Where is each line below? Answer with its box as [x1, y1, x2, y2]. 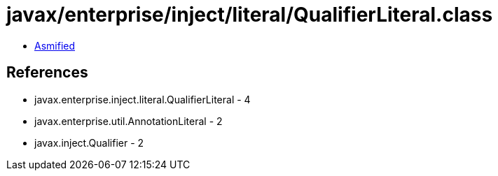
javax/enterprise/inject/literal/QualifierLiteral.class [6, 3, 493, 27]
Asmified [34, 39, 76, 52]
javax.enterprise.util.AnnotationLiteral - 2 [34, 115, 223, 127]
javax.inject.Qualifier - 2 [34, 136, 144, 149]
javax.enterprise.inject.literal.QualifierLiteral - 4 [34, 93, 251, 105]
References [6, 64, 88, 82]
